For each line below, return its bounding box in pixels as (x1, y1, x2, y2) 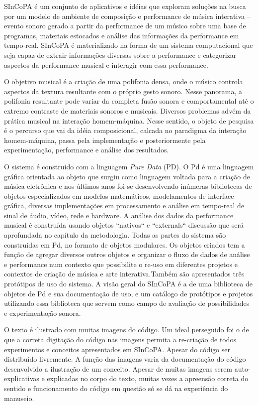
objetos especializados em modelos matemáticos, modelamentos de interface (4, 190, 234, 201)
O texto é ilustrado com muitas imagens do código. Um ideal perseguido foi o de (4, 324, 249, 335)
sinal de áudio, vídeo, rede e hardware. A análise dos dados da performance (4, 210, 234, 220)
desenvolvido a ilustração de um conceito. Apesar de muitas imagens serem (4, 363, 233, 374)
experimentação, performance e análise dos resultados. (4, 144, 169, 155)
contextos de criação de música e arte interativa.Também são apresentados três (4, 269, 245, 279)
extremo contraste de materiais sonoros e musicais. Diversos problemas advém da (4, 105, 251, 116)
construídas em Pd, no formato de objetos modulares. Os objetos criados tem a (4, 239, 245, 250)
